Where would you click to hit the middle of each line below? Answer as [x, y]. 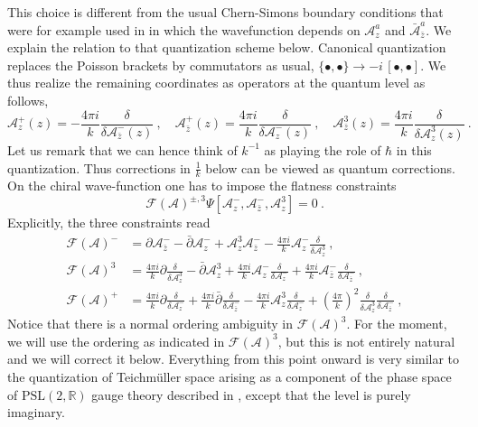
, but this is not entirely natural [366, 341]
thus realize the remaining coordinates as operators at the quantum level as [216, 83]
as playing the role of [323, 149]
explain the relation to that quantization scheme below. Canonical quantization [227, 47]
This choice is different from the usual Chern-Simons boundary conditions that [225, 12]
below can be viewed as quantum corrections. [331, 167]
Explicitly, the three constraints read [109, 223]
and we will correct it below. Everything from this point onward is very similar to [234, 359]
